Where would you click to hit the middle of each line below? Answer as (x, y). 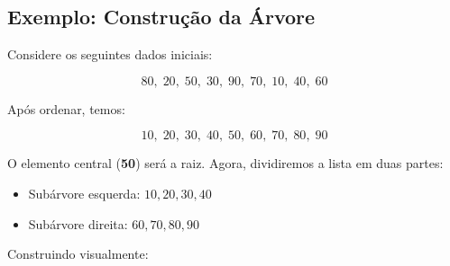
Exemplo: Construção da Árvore (161, 17)
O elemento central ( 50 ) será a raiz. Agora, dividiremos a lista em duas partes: (225, 163)
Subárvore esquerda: (84, 193)
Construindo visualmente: (78, 254)
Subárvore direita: (78, 223)
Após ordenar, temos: (66, 108)
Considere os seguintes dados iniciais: (110, 54)
